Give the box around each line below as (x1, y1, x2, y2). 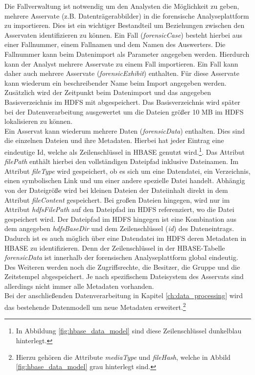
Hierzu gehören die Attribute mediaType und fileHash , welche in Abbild (16, 352, 231, 362)
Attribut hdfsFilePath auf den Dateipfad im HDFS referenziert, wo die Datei (4, 204, 234, 214)
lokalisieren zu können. (4, 116, 72, 126)
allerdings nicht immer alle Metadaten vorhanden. (4, 281, 154, 291)
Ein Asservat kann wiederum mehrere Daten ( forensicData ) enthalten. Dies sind (4, 125, 245, 136)
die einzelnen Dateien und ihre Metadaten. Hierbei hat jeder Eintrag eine (4, 135, 224, 145)
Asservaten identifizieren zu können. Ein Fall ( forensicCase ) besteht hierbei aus (4, 29, 242, 40)
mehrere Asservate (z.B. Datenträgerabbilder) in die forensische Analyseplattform (4, 10, 249, 21)
